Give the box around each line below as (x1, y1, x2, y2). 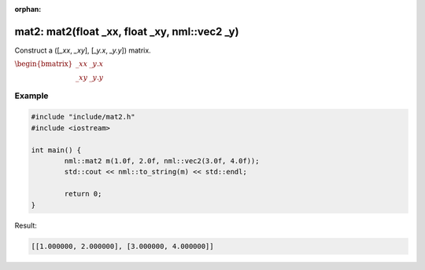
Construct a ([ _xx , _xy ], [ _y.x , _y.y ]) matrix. (14, 46, 151, 55)
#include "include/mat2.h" (31, 112, 135, 122)
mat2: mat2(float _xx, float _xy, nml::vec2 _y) (14, 24, 239, 38)
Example (14, 90, 49, 101)
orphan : (14, 5, 42, 13)
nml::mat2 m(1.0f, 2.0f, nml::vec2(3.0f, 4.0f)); (64, 157, 260, 166)
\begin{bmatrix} (14, 60, 73, 68)
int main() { (31, 145, 82, 155)
